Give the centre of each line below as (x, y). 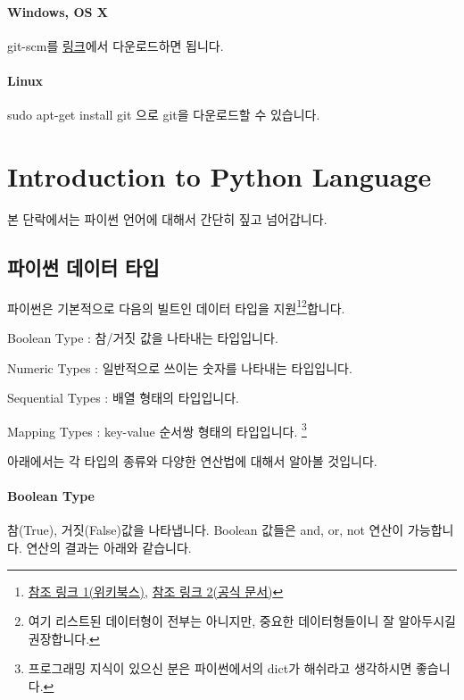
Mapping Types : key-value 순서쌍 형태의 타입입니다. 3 (157, 429)
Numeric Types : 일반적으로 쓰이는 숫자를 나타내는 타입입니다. (180, 367)
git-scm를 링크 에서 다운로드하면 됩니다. (116, 45)
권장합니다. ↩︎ (64, 638)
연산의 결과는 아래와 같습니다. (109, 547)
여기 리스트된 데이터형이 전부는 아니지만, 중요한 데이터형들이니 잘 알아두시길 (242, 621)
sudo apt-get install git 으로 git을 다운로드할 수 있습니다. (164, 115)
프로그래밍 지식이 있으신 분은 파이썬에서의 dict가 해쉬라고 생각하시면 (220, 668)
